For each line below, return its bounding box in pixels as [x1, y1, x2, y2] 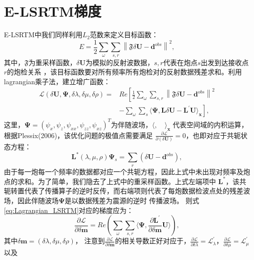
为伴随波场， [111, 119, 152, 129]
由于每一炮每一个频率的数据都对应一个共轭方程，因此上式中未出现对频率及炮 [4, 166, 250, 176]
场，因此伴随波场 [4, 195, 59, 206]
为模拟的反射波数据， [85, 57, 154, 67]
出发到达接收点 [200, 57, 249, 67]
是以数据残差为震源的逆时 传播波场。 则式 [64, 195, 199, 206]
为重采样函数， [28, 57, 77, 67]
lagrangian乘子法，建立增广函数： [4, 76, 110, 86]
